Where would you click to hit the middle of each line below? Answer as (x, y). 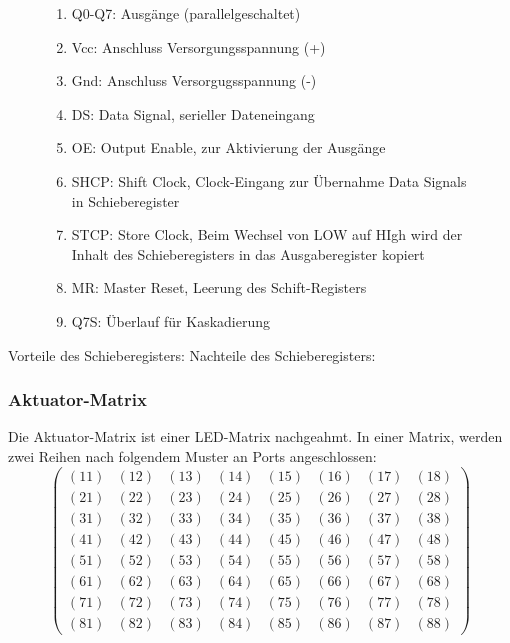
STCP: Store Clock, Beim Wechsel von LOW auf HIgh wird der (267, 234)
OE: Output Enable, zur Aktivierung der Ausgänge (228, 147)
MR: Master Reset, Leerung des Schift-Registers (219, 287)
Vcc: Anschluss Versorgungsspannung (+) (198, 46)
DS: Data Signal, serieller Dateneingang (193, 113)
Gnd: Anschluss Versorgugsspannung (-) (194, 80)
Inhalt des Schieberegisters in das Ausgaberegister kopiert (248, 253)
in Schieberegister (125, 200)
